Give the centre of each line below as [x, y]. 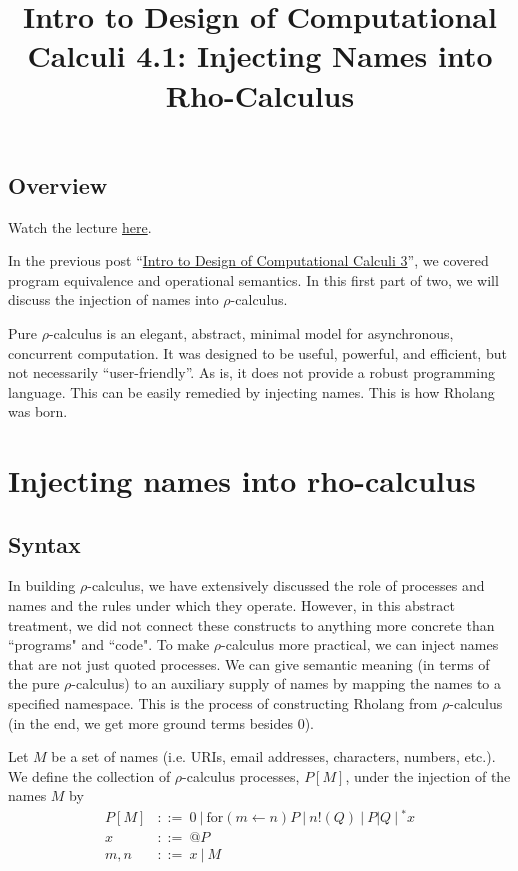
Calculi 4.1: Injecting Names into [260, 55]
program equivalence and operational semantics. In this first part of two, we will [253, 279]
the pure [34, 683]
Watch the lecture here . [80, 226]
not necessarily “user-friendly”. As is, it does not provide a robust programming [251, 372]
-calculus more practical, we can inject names [360, 644]
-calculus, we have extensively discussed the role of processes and [286, 585]
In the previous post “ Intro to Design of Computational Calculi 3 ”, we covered [248, 260]
